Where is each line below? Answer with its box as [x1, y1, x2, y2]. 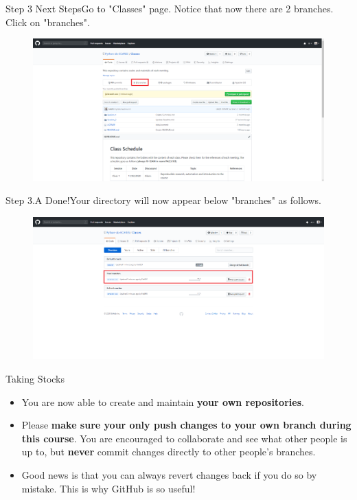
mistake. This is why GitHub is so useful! [21, 481, 196, 495]
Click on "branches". [5, 14, 90, 29]
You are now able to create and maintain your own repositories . [21, 394, 304, 409]
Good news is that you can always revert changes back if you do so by [21, 468, 317, 482]
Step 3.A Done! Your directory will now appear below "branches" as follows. [5, 193, 321, 207]
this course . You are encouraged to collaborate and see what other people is [21, 431, 347, 445]
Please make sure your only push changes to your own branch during [21, 418, 352, 432]
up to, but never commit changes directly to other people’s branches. [21, 444, 316, 459]
